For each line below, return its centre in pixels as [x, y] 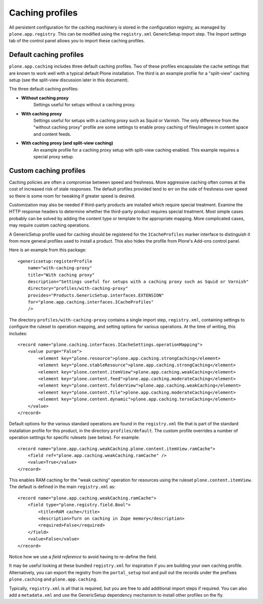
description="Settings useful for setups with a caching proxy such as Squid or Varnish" [138, 282]
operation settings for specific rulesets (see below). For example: [74, 437]
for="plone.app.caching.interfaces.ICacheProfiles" [91, 302]
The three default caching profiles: [44, 89]
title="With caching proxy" [61, 275]
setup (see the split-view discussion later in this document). [69, 80]
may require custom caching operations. [49, 225]
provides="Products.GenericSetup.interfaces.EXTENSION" [96, 295]
